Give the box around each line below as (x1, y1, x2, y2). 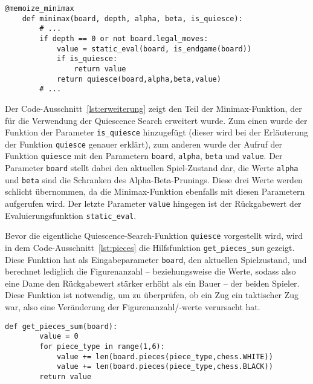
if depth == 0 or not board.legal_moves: (39, 34, 208, 43)
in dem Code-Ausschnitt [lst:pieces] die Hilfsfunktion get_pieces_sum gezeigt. (5, 241, 295, 253)
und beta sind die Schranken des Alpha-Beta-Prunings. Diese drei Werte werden (5, 173, 303, 186)
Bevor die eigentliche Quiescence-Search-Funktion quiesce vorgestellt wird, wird (5, 229, 303, 242)
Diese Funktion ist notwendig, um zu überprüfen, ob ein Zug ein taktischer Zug (5, 288, 299, 301)
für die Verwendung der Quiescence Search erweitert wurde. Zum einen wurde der (5, 114, 308, 126)
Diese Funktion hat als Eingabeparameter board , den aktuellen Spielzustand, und (5, 253, 307, 265)
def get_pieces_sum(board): (5, 322, 118, 331)
